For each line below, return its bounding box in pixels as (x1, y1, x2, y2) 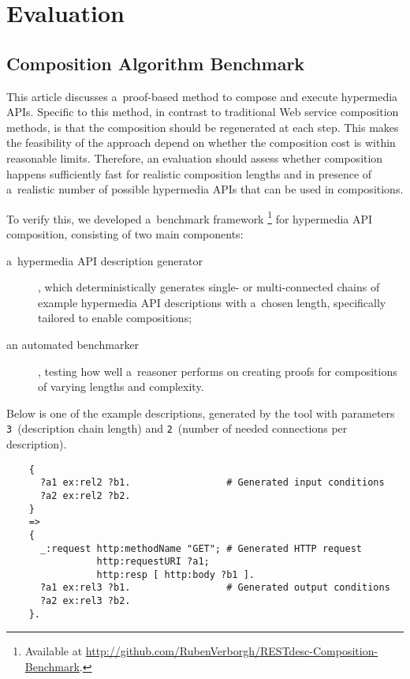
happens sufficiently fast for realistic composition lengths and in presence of (6, 165, 372, 182)
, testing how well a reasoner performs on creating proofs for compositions (38, 362, 397, 379)
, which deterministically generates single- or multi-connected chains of (38, 279, 380, 295)
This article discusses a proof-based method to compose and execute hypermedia (6, 88, 398, 104)
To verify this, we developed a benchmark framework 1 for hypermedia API (6, 208, 373, 227)
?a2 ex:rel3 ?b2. (39, 595, 131, 607)
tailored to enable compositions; (38, 309, 192, 326)
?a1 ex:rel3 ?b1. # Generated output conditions (39, 582, 390, 594)
